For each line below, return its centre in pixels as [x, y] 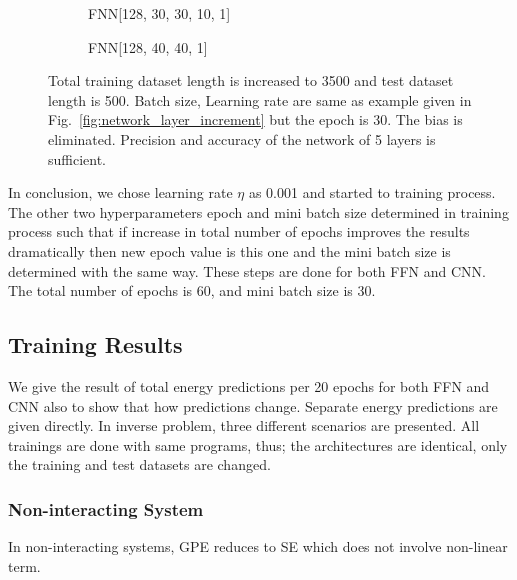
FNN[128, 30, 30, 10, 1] [159, 13]
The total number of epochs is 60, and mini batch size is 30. [192, 290]
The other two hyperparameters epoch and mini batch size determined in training [258, 211]
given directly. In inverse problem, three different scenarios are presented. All [244, 425]
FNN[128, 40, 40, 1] [148, 46]
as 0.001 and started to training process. [372, 192]
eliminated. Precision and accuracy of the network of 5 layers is [242, 138]
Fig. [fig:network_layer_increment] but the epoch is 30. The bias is [255, 119]
